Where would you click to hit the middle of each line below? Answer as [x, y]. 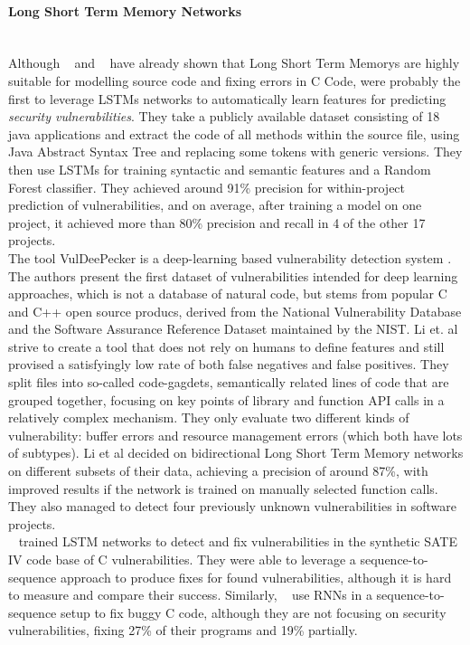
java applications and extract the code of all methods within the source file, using [234, 133]
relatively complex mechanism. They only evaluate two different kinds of [209, 417]
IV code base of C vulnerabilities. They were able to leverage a [182, 560]
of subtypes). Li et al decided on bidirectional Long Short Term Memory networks [236, 453]
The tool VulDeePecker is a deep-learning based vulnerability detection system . [230, 257]
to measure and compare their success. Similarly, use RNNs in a [190, 595]
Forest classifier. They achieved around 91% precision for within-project [207, 187]
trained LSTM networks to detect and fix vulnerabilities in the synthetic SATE [238, 541]
